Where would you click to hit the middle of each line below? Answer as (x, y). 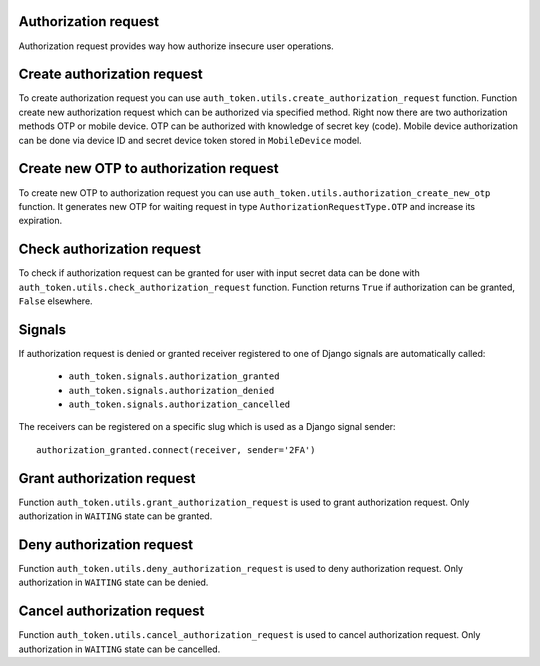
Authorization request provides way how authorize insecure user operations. (176, 46)
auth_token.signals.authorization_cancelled (179, 404)
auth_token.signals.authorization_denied (171, 390)
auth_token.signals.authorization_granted (174, 376)
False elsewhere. (56, 301)
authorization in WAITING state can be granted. (115, 516)
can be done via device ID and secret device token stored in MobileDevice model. (190, 140)
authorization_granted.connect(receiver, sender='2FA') (176, 449)
